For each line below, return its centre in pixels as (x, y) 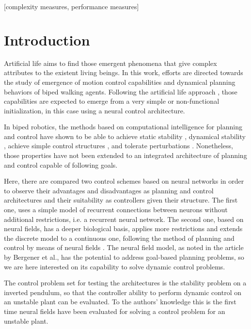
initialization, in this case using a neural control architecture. (94, 110)
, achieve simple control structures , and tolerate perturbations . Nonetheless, (118, 146)
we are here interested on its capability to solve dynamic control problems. (115, 266)
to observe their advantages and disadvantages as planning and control (109, 190)
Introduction (47, 39)
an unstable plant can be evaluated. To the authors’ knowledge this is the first (120, 302)
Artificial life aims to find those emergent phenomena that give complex (110, 63)
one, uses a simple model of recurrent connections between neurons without (116, 210)
